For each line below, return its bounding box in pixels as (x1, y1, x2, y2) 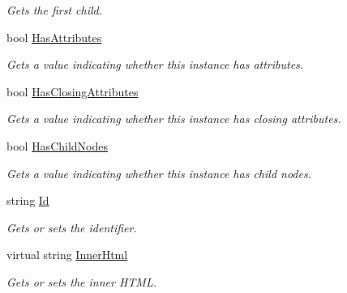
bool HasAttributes (6, 28, 102, 45)
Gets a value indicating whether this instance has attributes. (6, 56, 304, 73)
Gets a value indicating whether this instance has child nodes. (6, 164, 311, 181)
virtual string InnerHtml (6, 246, 128, 263)
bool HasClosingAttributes (6, 83, 139, 100)
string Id (6, 192, 49, 209)
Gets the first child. (6, 2, 103, 18)
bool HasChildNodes (6, 137, 109, 154)
